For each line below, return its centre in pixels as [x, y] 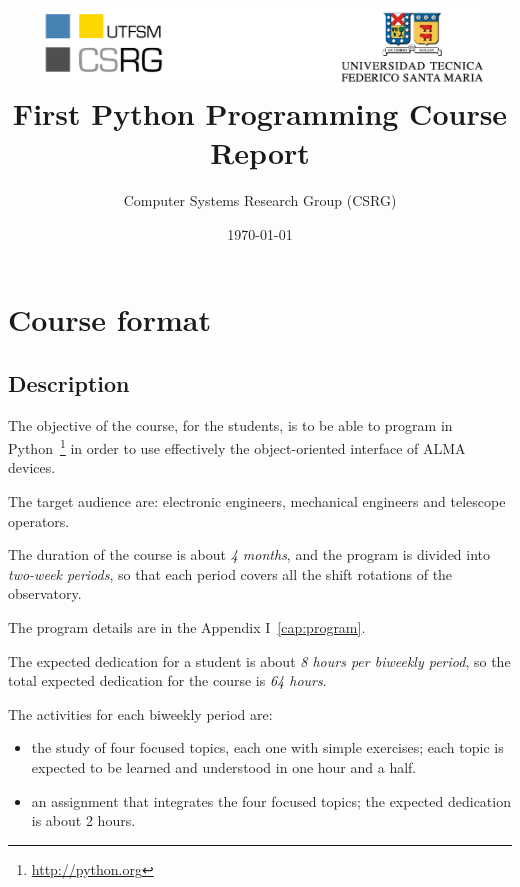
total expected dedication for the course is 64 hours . [167, 680]
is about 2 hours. [83, 820]
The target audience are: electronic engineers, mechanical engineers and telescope [257, 501]
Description [69, 382]
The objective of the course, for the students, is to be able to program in [230, 424]
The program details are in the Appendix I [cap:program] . [187, 627]
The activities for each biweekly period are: [140, 713]
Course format [109, 319]
